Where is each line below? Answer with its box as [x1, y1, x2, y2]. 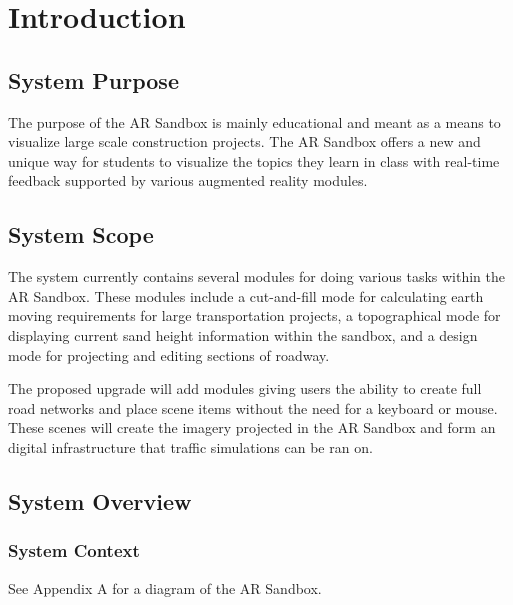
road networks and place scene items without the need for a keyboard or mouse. [8, 397, 498, 418]
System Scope [8, 219, 154, 250]
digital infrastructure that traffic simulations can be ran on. [8, 436, 373, 457]
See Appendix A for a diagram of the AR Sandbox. [8, 577, 322, 598]
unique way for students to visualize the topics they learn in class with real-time [8, 150, 500, 171]
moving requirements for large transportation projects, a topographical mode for [8, 305, 501, 326]
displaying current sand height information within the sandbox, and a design [8, 324, 478, 345]
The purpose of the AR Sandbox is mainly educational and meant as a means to [8, 111, 501, 132]
